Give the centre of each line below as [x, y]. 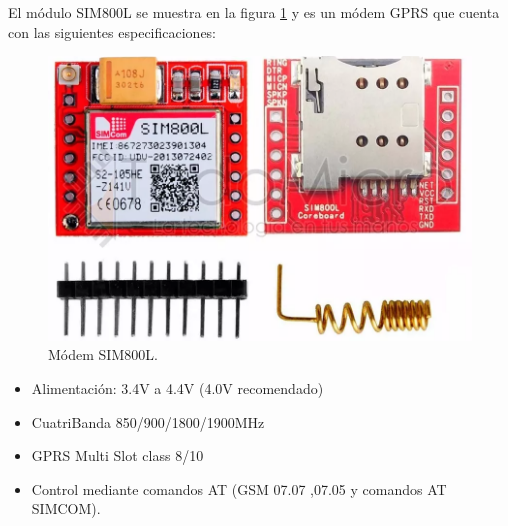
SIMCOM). [66, 508]
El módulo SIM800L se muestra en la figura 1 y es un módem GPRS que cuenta [254, 12]
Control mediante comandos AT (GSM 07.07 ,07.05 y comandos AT [239, 488]
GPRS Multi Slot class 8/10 [117, 455]
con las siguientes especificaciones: [112, 31]
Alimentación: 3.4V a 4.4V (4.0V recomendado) [177, 387]
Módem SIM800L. [103, 354]
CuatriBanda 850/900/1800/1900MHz [148, 421]
